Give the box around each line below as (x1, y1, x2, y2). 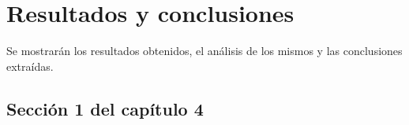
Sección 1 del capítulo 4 (6, 96, 204, 120)
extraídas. (6, 57, 54, 74)
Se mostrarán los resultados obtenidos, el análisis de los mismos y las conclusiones (6, 42, 403, 59)
